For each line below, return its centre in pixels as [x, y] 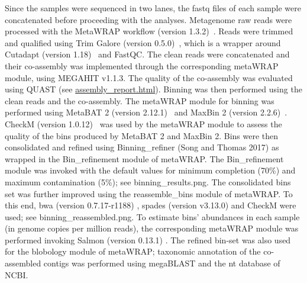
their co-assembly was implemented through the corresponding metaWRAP [142, 65]
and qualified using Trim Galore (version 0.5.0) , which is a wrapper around [143, 42]
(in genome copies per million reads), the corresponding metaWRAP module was [152, 228]
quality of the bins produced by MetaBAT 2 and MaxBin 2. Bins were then [142, 135]
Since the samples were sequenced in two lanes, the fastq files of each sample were [153, 8]
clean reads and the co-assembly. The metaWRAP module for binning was [140, 100]
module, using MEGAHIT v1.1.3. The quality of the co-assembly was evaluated [149, 77]
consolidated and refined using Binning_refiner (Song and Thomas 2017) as [142, 147]
